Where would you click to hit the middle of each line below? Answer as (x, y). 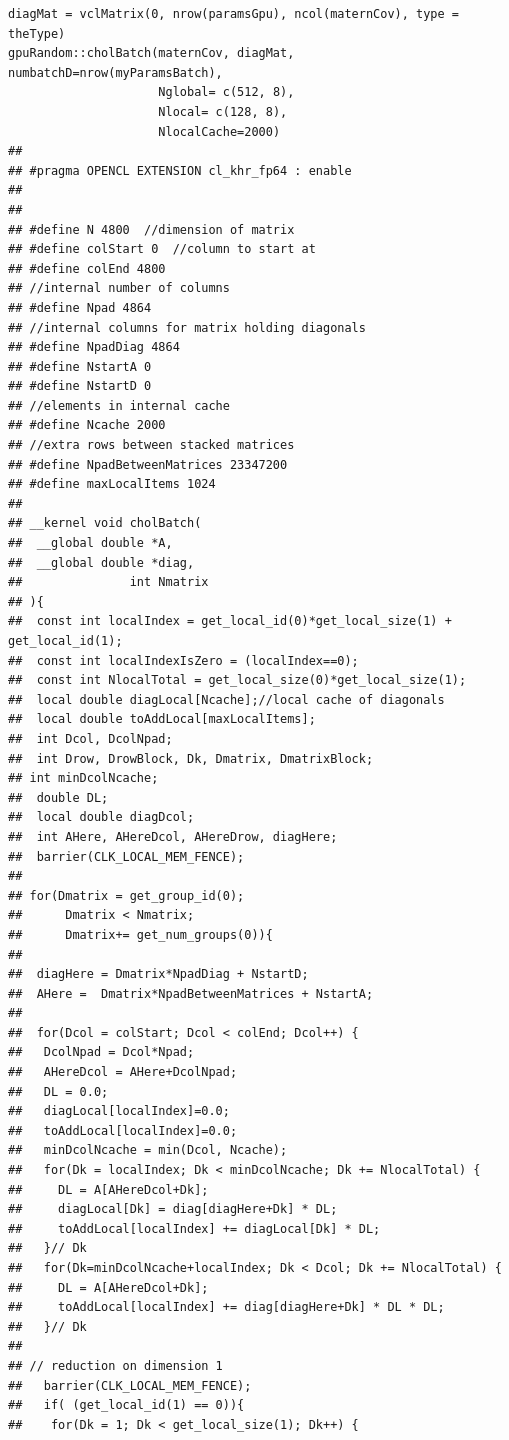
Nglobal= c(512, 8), (226, 92)
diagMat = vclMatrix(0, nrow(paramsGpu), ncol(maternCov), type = (234, 14)
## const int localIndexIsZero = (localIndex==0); (183, 660)
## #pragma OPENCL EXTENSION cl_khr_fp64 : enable (180, 170)
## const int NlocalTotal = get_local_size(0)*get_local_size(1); (237, 680)
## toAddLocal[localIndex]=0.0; (123, 1130)
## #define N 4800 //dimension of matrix (151, 229)
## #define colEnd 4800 (87, 268)
